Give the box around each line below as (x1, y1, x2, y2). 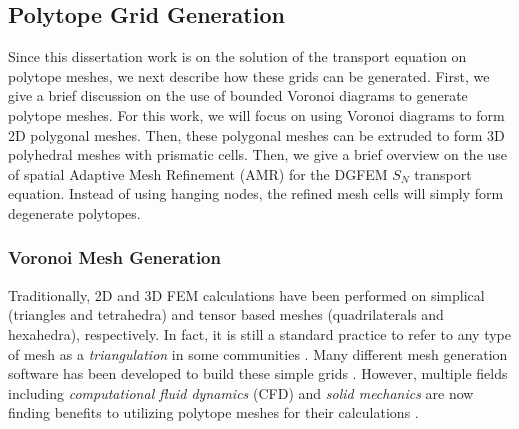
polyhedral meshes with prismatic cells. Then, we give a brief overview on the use (8, 144, 508, 165)
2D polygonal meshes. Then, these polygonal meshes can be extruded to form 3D (8, 124, 505, 145)
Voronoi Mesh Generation (8, 245, 221, 270)
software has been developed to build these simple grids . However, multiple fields (8, 363, 508, 384)
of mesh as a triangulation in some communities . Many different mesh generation (8, 343, 508, 364)
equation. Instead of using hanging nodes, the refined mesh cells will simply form (8, 183, 504, 204)
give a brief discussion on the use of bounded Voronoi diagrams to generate (8, 85, 468, 106)
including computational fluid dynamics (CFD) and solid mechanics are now (8, 382, 474, 403)
